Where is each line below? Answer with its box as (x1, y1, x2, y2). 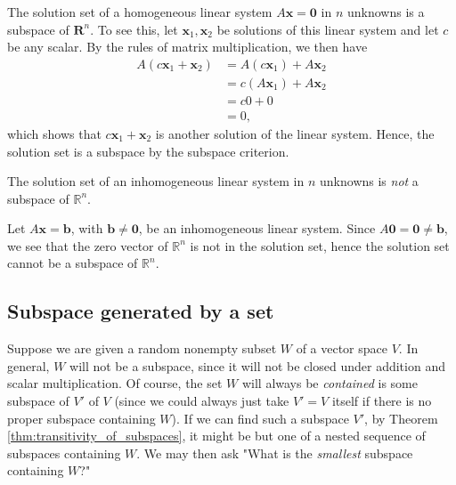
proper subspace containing (7, 408, 156, 427)
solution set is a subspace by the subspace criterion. (7, 141, 289, 160)
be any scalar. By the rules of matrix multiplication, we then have (7, 37, 368, 56)
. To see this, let (90, 20, 178, 38)
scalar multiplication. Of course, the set (7, 374, 223, 392)
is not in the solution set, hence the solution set (190, 236, 450, 255)
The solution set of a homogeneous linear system (7, 3, 273, 20)
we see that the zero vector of (7, 236, 168, 255)
